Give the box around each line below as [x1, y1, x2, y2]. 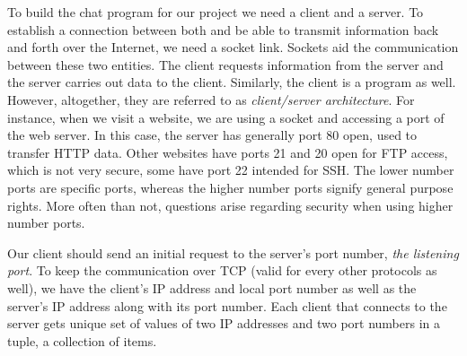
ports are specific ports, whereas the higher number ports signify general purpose [7, 178, 454, 196]
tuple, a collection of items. [7, 331, 157, 350]
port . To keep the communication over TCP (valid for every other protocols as [7, 261, 437, 280]
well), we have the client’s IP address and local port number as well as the [7, 278, 417, 297]
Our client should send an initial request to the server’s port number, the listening [7, 243, 459, 262]
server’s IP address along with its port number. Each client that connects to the [7, 296, 447, 315]
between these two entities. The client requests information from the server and [7, 55, 444, 74]
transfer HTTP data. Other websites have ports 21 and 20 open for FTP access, [7, 143, 448, 161]
